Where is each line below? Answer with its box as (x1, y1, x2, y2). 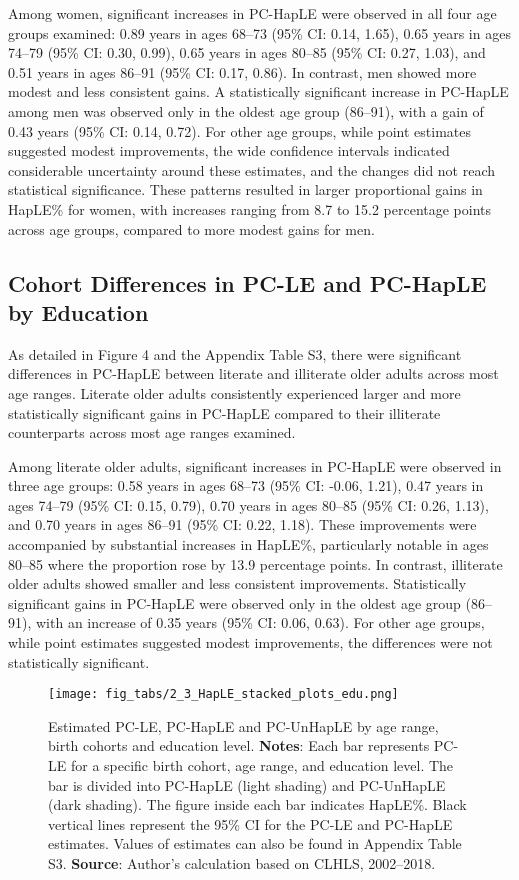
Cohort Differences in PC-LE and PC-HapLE (8, 267, 487, 298)
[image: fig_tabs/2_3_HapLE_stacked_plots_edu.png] (48, 687, 399, 702)
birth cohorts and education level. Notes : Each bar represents (48, 735, 430, 756)
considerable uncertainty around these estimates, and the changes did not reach (8, 159, 496, 180)
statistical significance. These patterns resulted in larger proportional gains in (8, 179, 483, 200)
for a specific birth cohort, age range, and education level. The (70, 755, 454, 776)
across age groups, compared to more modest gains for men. (8, 218, 375, 239)
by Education (8, 296, 149, 327)
